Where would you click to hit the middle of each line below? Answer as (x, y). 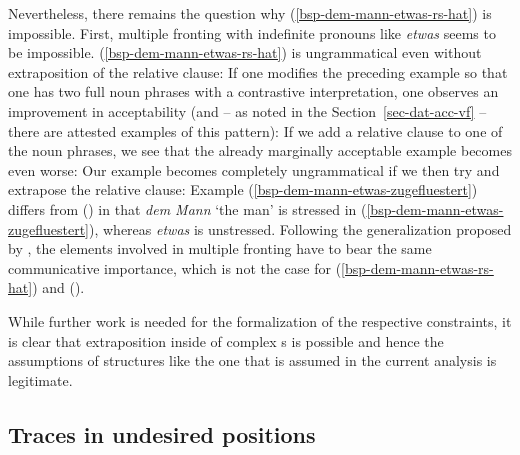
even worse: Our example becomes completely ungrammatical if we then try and (254, 169)
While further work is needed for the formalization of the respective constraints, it (260, 320)
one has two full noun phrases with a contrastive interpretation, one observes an (253, 91)
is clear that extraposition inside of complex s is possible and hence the (226, 340)
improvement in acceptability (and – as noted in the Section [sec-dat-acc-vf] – (247, 110)
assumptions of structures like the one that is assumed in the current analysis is (252, 360)
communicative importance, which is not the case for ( (175, 267)
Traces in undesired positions (162, 433)
